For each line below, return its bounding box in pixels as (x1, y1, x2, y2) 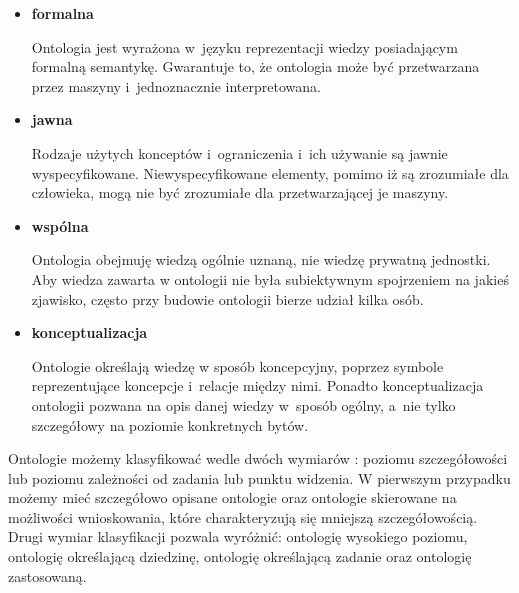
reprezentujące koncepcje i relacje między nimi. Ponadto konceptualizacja (31, 375, 484, 396)
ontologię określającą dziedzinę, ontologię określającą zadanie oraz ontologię (8, 546, 472, 567)
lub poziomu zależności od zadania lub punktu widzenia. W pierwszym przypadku (8, 467, 511, 488)
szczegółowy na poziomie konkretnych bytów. (31, 414, 309, 435)
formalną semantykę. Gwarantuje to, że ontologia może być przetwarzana (31, 56, 480, 77)
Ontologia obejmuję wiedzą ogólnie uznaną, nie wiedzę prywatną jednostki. (31, 249, 491, 270)
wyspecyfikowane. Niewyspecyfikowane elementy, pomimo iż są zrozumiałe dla (31, 162, 509, 183)
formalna (31, 3, 94, 23)
